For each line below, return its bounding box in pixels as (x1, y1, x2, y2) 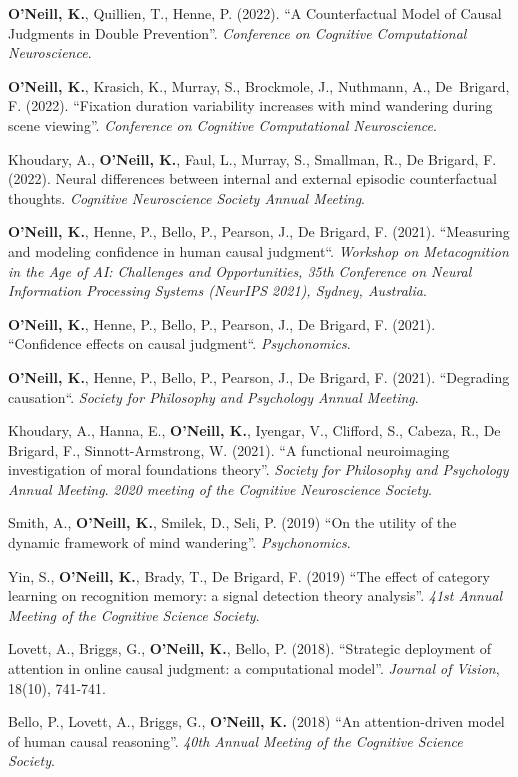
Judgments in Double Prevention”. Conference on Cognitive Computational (8, 22, 467, 43)
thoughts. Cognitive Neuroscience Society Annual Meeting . (8, 187, 366, 208)
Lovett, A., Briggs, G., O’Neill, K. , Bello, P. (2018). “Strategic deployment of (8, 638, 492, 659)
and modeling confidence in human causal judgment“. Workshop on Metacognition (8, 240, 509, 261)
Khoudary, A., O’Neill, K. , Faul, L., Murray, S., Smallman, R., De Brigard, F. (8, 148, 497, 169)
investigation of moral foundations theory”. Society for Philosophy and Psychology (8, 459, 509, 480)
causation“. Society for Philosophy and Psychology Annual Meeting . (8, 386, 419, 407)
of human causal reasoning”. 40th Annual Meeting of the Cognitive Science (8, 730, 463, 751)
